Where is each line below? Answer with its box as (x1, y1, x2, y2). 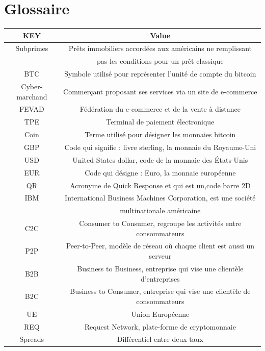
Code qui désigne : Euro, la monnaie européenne (85, 167, 236, 178)
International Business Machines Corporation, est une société (65, 192, 256, 203)
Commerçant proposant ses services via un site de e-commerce (63, 86, 257, 96)
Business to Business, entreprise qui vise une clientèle (77, 263, 244, 273)
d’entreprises (140, 273, 180, 284)
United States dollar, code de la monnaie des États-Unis (72, 154, 248, 165)
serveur (149, 250, 172, 261)
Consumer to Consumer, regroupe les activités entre (79, 218, 242, 229)
